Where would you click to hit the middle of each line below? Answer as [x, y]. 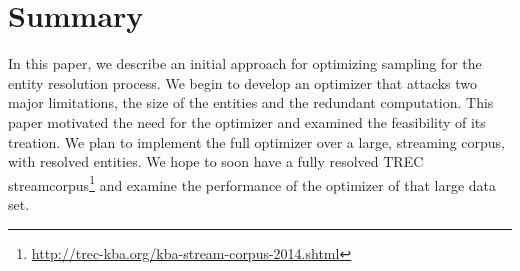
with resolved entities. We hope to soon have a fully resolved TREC [216, 161]
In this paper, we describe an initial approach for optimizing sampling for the [245, 63]
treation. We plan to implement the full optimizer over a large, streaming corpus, [256, 141]
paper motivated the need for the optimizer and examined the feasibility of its [247, 121]
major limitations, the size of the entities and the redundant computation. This [251, 102]
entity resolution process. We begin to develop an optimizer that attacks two [243, 82]
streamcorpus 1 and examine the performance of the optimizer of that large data [252, 183]
